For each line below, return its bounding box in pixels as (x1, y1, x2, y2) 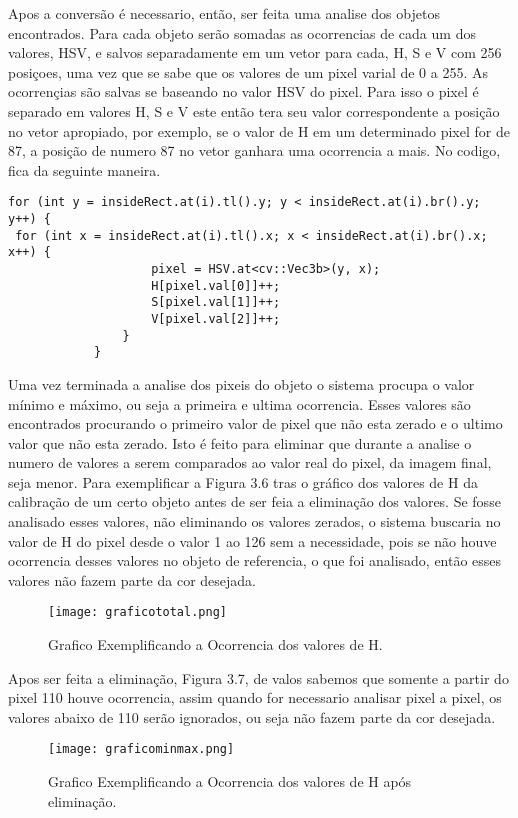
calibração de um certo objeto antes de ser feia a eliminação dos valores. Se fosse (8, 491, 501, 512)
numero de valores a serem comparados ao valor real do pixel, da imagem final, (8, 452, 492, 473)
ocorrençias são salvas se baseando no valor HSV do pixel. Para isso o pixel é (8, 81, 479, 102)
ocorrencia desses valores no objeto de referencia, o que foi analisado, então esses (8, 550, 502, 571)
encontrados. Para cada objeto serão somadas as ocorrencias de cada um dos (8, 22, 476, 43)
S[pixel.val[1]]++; (151, 295, 281, 310)
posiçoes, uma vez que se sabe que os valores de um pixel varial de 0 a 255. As (8, 61, 489, 82)
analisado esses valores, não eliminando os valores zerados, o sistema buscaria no (8, 511, 501, 532)
